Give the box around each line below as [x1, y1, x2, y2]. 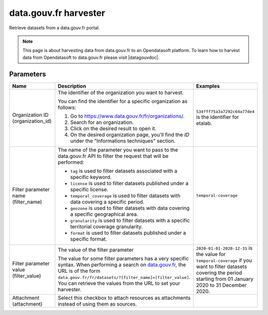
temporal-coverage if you [196, 257, 253, 263]
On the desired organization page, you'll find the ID [70, 131, 190, 138]
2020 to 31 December [196, 281, 247, 288]
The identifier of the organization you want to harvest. [58, 89, 184, 96]
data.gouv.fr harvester [9, 7, 105, 18]
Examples [196, 82, 220, 89]
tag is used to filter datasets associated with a [70, 167, 178, 174]
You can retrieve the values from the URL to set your [58, 280, 181, 287]
